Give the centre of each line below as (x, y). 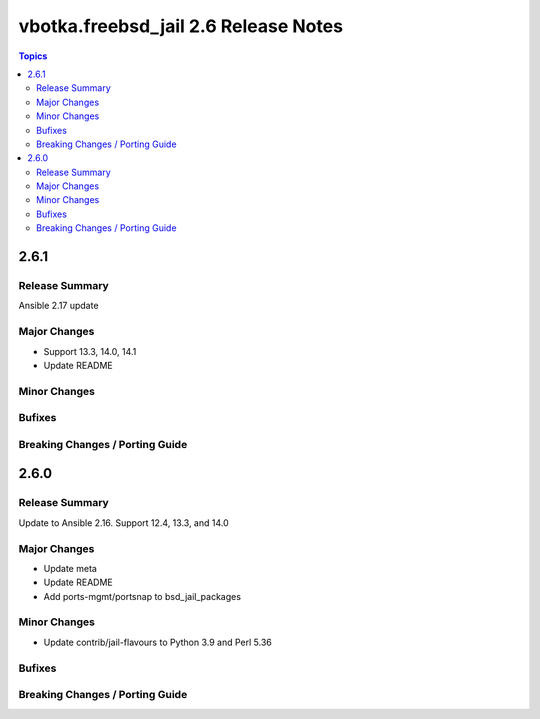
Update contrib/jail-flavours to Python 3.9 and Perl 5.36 (157, 642)
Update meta (70, 568)
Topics (33, 56)
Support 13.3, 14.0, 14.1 (90, 351)
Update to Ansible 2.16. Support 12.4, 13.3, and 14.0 (123, 522)
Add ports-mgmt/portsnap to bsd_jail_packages (142, 596)
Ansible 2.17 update (58, 306)
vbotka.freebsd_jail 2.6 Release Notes (181, 26)
